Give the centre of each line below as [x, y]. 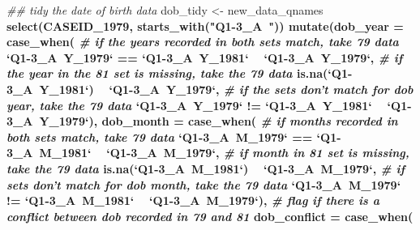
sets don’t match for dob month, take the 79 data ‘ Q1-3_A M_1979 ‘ [204, 184]
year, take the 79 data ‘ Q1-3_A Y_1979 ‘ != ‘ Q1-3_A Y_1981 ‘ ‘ [199, 105]
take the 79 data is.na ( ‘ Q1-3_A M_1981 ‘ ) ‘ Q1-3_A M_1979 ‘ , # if [206, 168]
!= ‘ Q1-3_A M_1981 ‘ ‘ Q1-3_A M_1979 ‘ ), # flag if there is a [193, 200]
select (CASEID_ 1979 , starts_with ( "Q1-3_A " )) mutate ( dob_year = [205, 26]
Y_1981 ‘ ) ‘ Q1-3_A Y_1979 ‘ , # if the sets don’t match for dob [226, 89]
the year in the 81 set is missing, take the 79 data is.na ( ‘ [169, 73]
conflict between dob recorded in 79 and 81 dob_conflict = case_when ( [210, 216]
